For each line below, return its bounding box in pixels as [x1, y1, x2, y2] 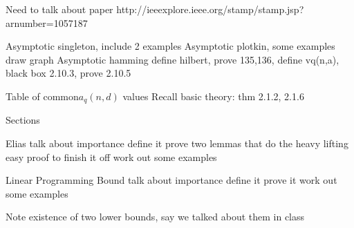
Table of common [6, 88, 79, 103]
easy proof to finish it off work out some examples [6, 149, 217, 164]
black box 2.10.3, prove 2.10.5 [6, 66, 131, 80]
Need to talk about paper [6, 2, 113, 16]
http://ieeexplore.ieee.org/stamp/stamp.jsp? [116, 2, 304, 16]
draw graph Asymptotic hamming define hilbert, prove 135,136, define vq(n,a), [6, 52, 339, 66]
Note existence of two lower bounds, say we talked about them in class [6, 209, 305, 224]
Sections [6, 113, 40, 127]
